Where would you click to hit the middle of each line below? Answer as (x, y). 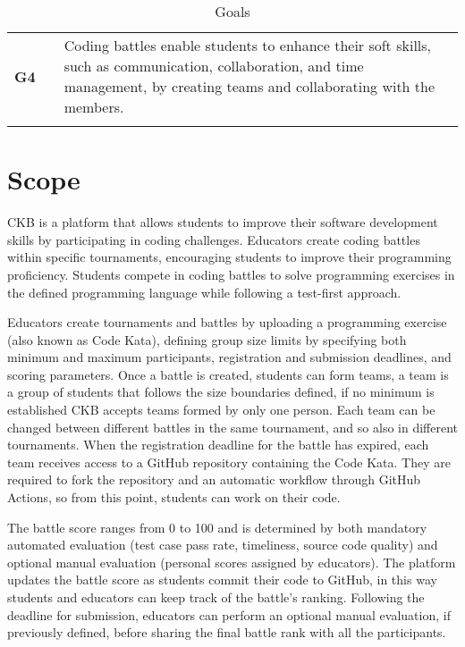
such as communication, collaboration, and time (214, 66)
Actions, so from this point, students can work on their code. (174, 497)
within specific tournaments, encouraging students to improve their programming (229, 257)
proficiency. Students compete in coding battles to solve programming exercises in (231, 274)
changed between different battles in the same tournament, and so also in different (232, 427)
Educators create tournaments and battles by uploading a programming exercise (227, 322)
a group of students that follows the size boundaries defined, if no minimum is (221, 392)
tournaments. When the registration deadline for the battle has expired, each (218, 445)
